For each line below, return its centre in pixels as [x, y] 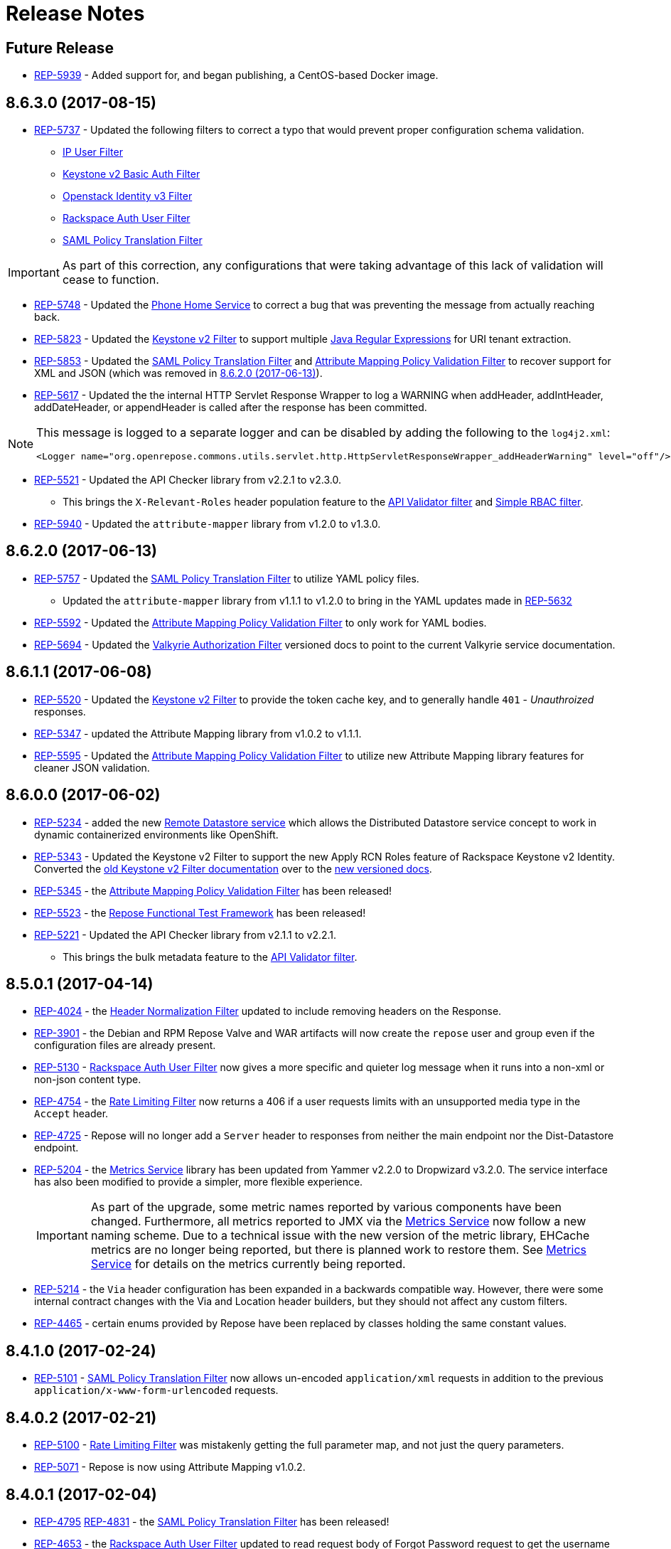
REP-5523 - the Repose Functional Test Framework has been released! [200, 912]
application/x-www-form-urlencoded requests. [156, 1390]
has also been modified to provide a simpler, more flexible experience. [199, 1182]
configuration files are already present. [125, 1045]
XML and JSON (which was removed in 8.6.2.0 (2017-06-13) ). [178, 373]
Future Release [60, 48]
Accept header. [71, 1114]
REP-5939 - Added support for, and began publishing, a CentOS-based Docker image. [236, 75]
